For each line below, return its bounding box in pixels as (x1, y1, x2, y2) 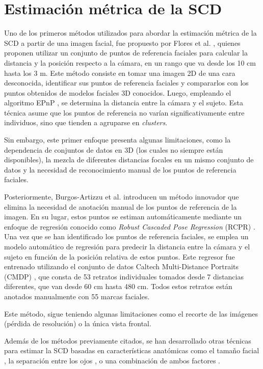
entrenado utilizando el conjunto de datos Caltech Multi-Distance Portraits (4, 261, 239, 272)
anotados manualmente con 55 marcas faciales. (4, 291, 150, 301)
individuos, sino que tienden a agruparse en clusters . (4, 117, 168, 128)
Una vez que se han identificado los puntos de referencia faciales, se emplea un (4, 231, 249, 242)
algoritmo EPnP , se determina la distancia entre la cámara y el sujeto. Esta (4, 97, 244, 108)
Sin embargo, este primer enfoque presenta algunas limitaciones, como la (4, 134, 231, 145)
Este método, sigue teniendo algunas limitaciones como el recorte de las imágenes (4, 308, 258, 319)
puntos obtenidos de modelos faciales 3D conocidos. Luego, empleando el (4, 87, 231, 98)
